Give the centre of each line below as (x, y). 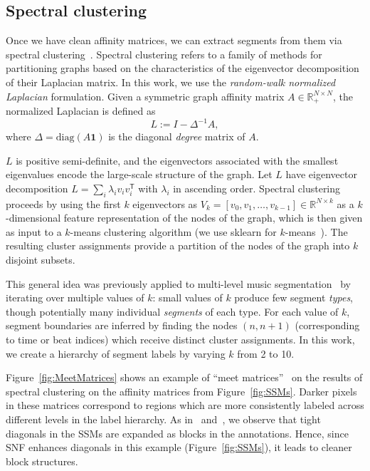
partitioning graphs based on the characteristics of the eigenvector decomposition (183, 68)
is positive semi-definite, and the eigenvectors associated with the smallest (177, 160)
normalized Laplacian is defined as (81, 111)
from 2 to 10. (266, 353)
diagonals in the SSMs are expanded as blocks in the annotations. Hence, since (177, 433)
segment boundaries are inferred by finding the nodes (122, 325)
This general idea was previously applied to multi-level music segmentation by (178, 283)
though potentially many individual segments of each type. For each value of (172, 311)
